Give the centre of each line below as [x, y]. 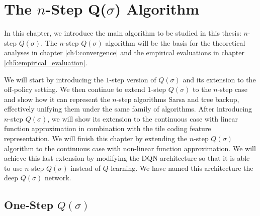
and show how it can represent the [57, 99]
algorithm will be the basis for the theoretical [175, 42]
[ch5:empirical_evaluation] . [46, 62]
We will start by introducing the [54, 79]
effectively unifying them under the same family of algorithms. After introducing [128, 109]
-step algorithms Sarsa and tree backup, [178, 99]
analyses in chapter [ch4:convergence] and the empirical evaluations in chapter [124, 52]
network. [58, 178]
